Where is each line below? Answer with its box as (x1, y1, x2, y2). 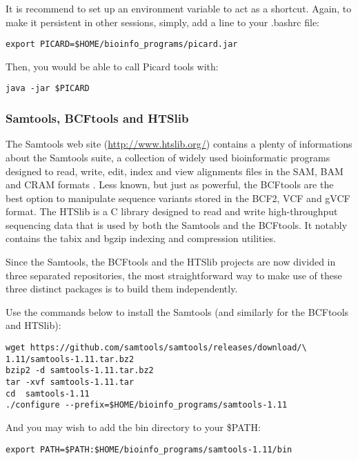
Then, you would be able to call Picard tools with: (6, 59, 219, 73)
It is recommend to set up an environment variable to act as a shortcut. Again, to (6, 1, 352, 15)
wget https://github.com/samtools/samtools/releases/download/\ (6, 343, 307, 353)
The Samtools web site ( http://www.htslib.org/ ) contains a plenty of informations (6, 137, 352, 151)
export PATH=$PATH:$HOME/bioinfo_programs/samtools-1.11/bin (6, 444, 292, 454)
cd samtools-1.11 (6, 388, 90, 399)
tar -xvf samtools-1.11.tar (6, 377, 135, 387)
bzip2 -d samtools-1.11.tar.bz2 (6, 366, 154, 376)
